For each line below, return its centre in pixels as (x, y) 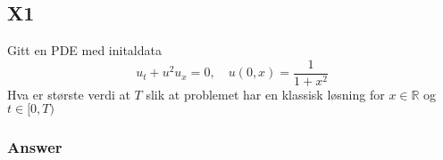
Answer (35, 147)
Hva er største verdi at (69, 94)
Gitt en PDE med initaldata (84, 50)
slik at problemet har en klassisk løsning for (265, 94)
